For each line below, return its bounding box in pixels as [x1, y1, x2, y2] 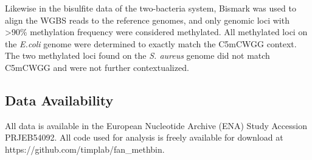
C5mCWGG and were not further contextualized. [5, 61, 189, 73]
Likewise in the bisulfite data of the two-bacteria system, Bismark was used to [5, 2, 296, 14]
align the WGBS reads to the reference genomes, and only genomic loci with [5, 13, 289, 26]
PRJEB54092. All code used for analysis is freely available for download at [5, 131, 283, 144]
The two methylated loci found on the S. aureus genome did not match [5, 49, 270, 62]
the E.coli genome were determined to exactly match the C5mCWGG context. [5, 37, 297, 50]
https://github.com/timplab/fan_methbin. [5, 142, 165, 155]
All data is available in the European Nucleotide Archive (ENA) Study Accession [5, 119, 307, 132]
